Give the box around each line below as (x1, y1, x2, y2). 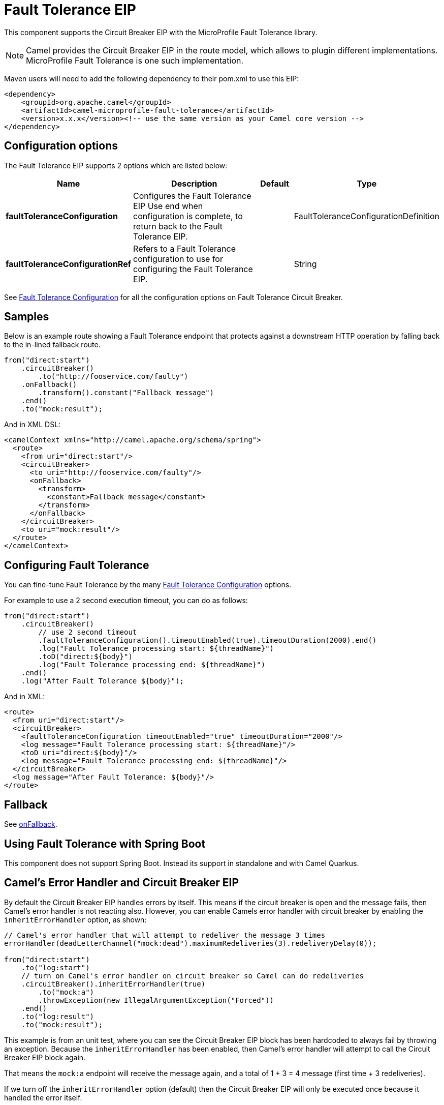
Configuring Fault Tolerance (4, 558, 149, 572)
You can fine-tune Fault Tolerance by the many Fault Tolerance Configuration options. (4, 580, 292, 589)
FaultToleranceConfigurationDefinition (294, 211, 439, 221)
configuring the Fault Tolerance (133, 263, 253, 274)
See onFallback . (4, 820, 57, 829)
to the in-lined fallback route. (4, 340, 101, 349)
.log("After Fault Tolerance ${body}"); (21, 677, 184, 685)
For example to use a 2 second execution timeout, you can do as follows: (4, 596, 248, 605)
